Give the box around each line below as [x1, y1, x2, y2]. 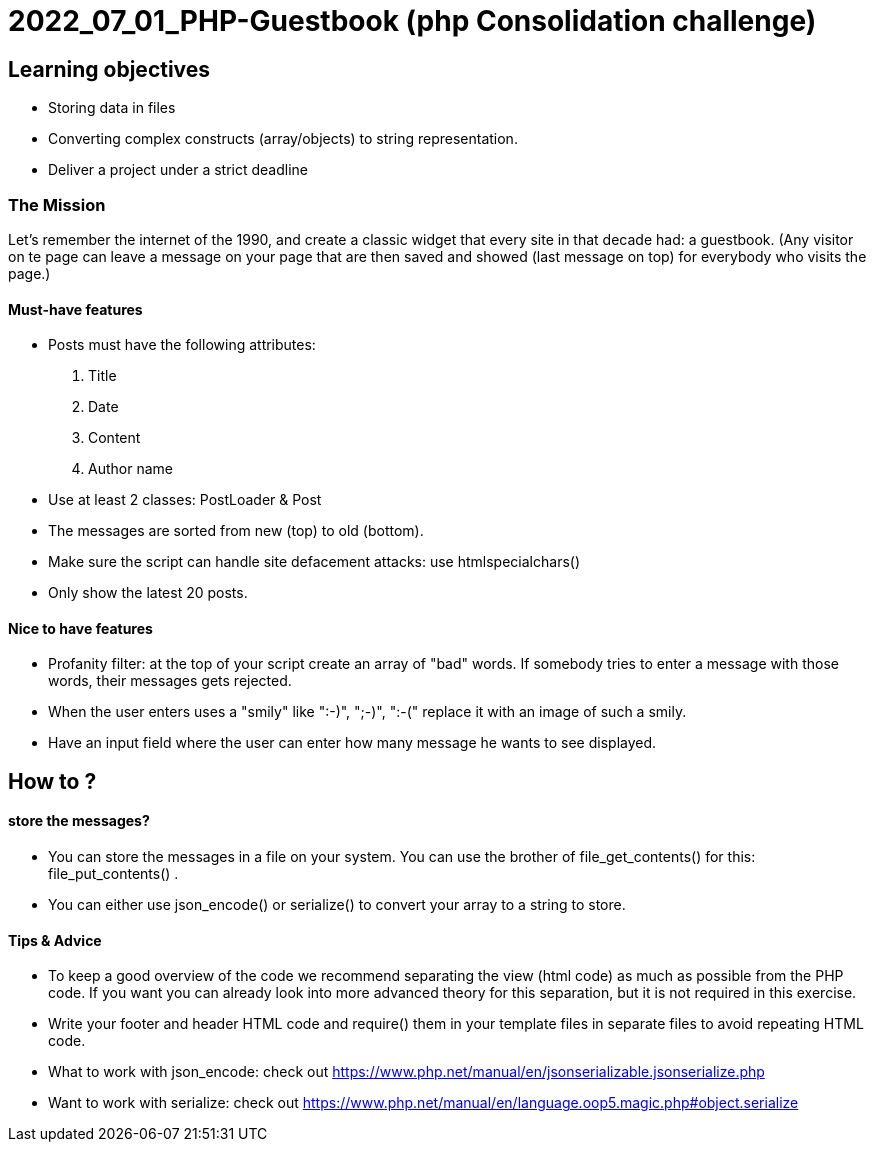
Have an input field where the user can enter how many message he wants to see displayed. [48, 734, 657, 752]
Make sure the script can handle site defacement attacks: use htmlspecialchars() [48, 553, 580, 571]
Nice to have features [8, 619, 153, 637]
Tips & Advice [8, 931, 102, 949]
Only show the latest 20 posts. [48, 584, 248, 602]
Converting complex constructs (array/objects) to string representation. [48, 130, 518, 148]
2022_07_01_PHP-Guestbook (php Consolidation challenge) [8, 4, 817, 38]
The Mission [8, 194, 106, 215]
